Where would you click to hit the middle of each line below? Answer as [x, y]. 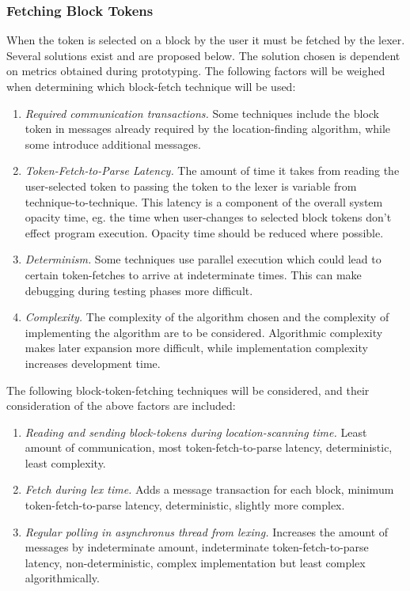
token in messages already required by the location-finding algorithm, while [208, 129]
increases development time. [93, 363]
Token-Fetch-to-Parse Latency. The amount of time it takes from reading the [212, 170]
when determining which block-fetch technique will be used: [151, 86]
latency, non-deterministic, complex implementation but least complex [195, 562]
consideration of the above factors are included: [121, 405]
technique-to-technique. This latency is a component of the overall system [204, 201]
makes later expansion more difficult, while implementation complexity [196, 348]
